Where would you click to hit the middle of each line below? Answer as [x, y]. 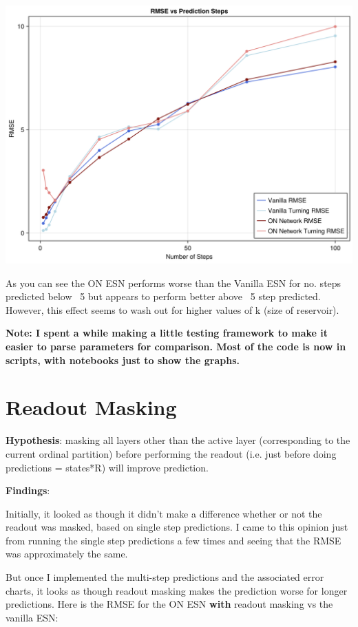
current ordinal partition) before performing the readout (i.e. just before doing [171, 453]
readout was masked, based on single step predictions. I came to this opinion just [177, 527]
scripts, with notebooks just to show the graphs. [123, 360]
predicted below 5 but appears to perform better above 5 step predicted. [163, 296]
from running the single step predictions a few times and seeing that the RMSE [173, 540]
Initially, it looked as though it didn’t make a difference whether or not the [164, 513]
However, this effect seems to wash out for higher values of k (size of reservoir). [172, 309]
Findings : [28, 490]
